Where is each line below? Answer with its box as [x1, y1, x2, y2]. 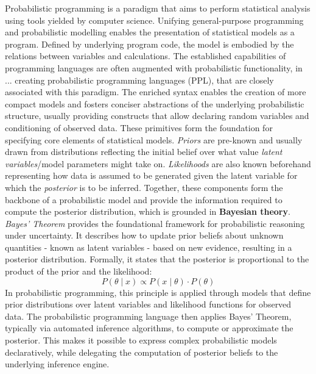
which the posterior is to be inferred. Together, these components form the [5, 181, 283, 193]
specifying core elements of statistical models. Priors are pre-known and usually [5, 133, 303, 146]
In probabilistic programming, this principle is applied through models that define [5, 286, 311, 298]
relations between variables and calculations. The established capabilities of [5, 49, 286, 62]
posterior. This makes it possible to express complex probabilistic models [5, 334, 277, 347]
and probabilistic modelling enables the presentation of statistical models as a [5, 26, 295, 38]
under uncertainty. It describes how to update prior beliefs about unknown [5, 229, 284, 242]
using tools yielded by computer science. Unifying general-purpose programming [5, 13, 304, 26]
